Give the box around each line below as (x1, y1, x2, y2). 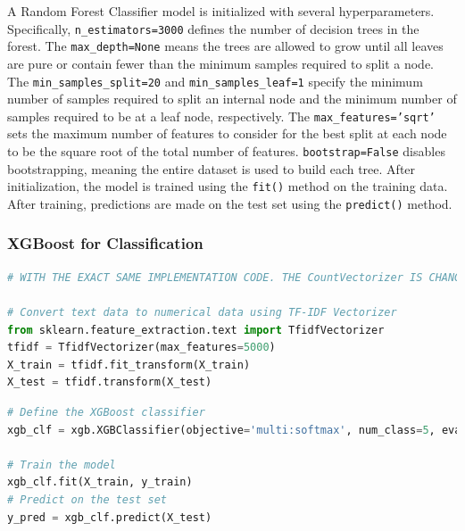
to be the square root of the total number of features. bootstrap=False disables (7, 142, 445, 160)
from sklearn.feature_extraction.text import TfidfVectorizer (7, 323, 385, 336)
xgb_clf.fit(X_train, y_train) (7, 476, 193, 489)
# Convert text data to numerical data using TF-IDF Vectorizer (7, 305, 397, 319)
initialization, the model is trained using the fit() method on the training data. (7, 177, 448, 195)
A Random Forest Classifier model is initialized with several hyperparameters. (7, 2, 435, 20)
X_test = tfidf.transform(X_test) (7, 376, 212, 389)
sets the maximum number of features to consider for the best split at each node (7, 124, 447, 143)
